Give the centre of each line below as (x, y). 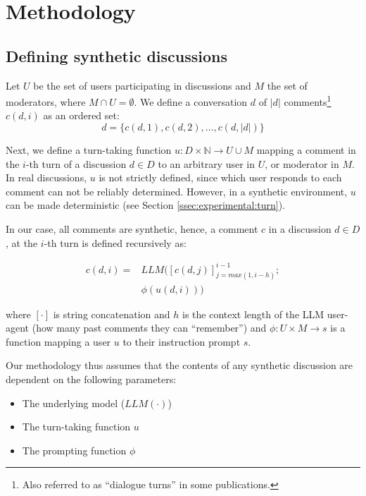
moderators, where (46, 101)
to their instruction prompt (182, 341)
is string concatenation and (112, 314)
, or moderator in (302, 163)
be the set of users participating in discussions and (142, 85)
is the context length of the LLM (253, 314)
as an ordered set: (81, 115)
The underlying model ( (74, 403)
